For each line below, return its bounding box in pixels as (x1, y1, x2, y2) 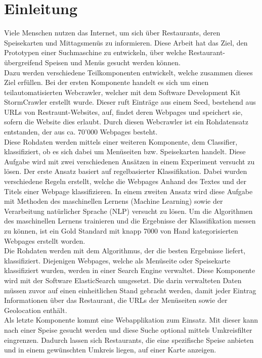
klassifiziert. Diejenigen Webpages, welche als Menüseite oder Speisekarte (4, 255, 231, 265)
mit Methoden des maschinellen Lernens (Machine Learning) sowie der (4, 196, 223, 206)
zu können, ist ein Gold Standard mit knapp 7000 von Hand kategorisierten (4, 226, 238, 236)
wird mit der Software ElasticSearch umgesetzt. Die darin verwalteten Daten (4, 275, 242, 285)
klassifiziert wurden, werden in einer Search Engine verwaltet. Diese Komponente (4, 265, 255, 276)
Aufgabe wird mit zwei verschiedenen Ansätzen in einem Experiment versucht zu (4, 156, 255, 166)
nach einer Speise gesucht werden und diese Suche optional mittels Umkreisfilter (4, 324, 252, 335)
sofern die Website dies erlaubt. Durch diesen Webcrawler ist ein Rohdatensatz (4, 116, 248, 127)
